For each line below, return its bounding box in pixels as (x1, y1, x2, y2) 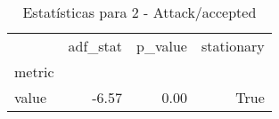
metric (14, 61, 54, 82)
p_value (136, 36, 187, 56)
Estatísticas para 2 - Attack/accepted (22, 2, 257, 22)
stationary (201, 36, 265, 56)
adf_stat (68, 36, 123, 56)
